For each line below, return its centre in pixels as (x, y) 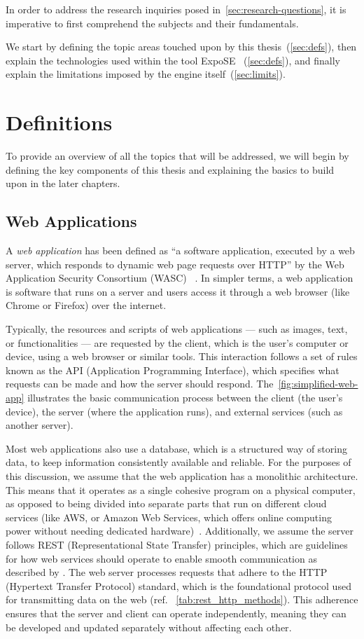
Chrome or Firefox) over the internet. (86, 305)
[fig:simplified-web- (318, 384)
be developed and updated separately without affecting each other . (149, 627)
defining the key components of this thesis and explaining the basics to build (170, 169)
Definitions (59, 122)
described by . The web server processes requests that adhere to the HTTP (167, 572)
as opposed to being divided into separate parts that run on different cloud (166, 503)
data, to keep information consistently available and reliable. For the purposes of (178, 462)
